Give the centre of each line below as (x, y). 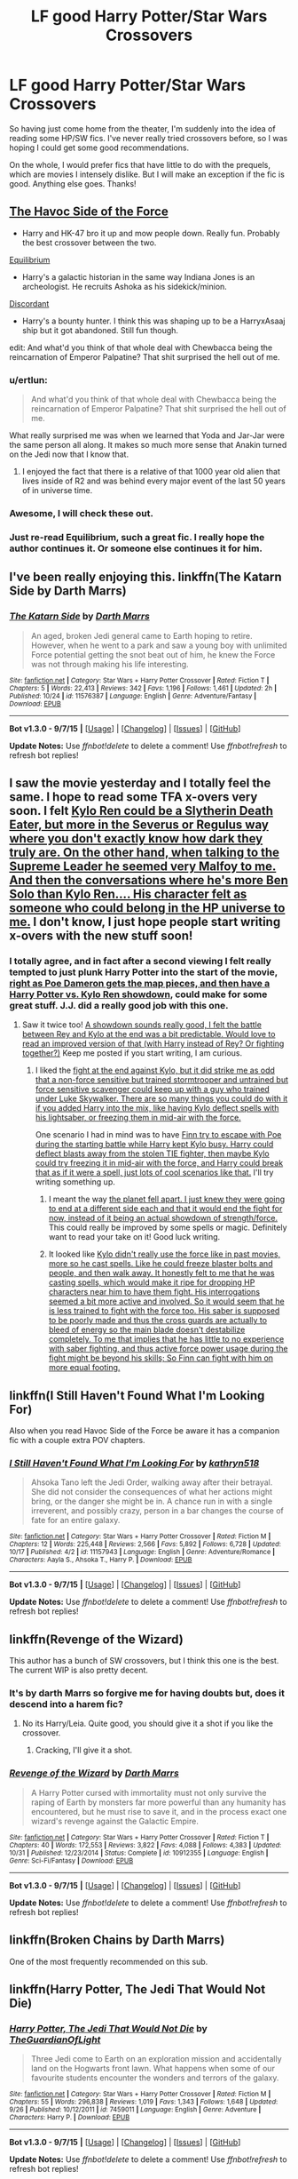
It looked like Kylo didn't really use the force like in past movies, (165, 1254)
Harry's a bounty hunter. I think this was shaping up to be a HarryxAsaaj (153, 321)
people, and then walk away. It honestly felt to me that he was (161, 1273)
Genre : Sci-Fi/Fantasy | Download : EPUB (71, 1860)
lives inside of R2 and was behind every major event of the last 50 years (153, 481)
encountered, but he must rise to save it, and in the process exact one (159, 1811)
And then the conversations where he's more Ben (149, 880)
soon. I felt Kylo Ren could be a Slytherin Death (141, 810)
